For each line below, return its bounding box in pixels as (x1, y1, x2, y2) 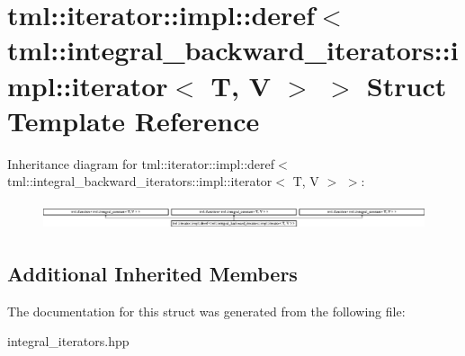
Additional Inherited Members (7, 259, 298, 287)
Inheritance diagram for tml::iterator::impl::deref (7, 154, 275, 173)
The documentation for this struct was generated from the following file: (7, 301, 406, 320)
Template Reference (7, 102, 260, 138)
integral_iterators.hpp (7, 332, 130, 351)
